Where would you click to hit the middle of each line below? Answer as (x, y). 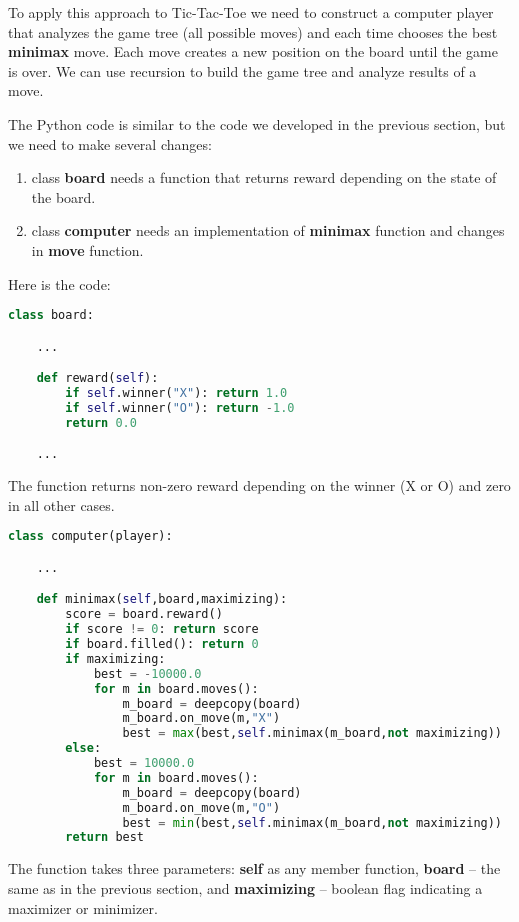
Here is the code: (59, 283)
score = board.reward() (144, 614)
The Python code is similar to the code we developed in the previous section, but (257, 123)
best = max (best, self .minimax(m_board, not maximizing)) (312, 733)
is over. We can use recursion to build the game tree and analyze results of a (242, 70)
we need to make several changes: (110, 143)
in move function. (87, 249)
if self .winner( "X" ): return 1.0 (176, 393)
